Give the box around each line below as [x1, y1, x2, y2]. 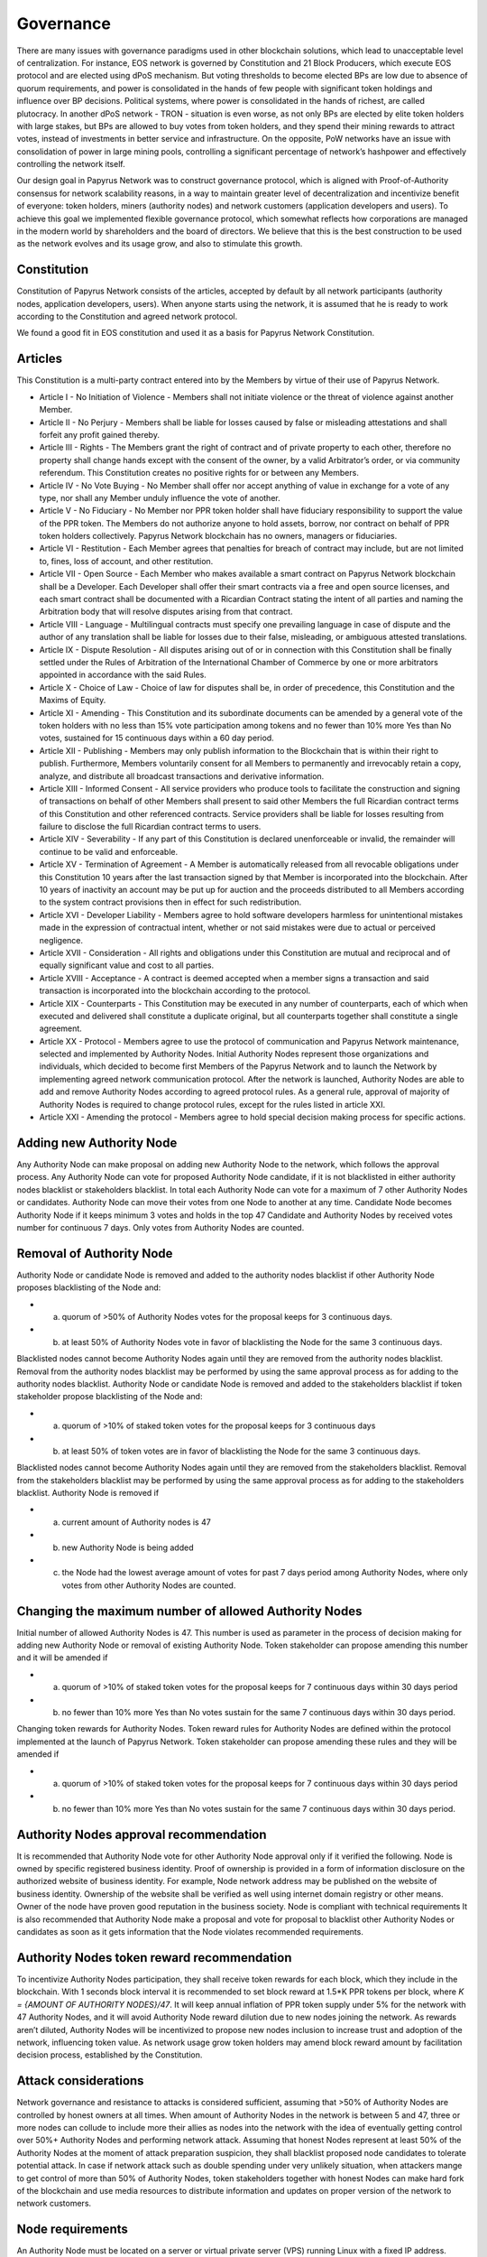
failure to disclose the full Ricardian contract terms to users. [39, 822, 262, 832]
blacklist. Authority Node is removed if [16, 1488, 160, 1499]
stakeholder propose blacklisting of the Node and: [16, 1391, 203, 1402]
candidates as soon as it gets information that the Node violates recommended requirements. [16, 1927, 364, 1937]
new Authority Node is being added [61, 1542, 194, 1553]
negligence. [39, 934, 84, 945]
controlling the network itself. [16, 159, 125, 170]
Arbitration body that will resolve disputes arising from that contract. [39, 606, 293, 618]
